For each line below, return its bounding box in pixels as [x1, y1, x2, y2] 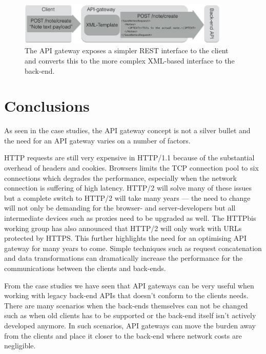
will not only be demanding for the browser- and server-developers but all [4, 202, 236, 213]
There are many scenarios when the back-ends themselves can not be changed [4, 300, 248, 310]
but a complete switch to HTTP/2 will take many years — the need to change [4, 192, 251, 203]
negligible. [4, 340, 36, 351]
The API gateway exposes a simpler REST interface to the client [25, 45, 229, 56]
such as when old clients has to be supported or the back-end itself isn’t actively [4, 310, 256, 321]
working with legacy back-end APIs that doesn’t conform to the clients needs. [4, 290, 249, 301]
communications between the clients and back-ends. [4, 262, 166, 273]
